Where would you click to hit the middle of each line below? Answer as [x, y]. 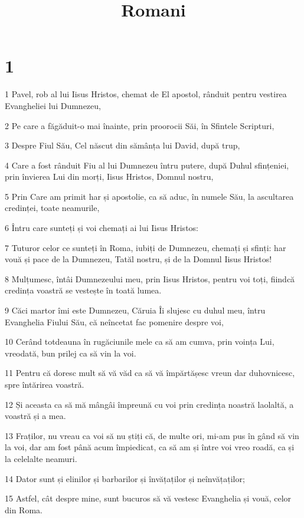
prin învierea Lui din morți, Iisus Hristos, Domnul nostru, [109, 176]
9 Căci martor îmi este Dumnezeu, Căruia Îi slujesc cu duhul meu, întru [135, 310]
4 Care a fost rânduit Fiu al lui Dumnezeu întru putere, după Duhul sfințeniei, [147, 165]
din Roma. [24, 509]
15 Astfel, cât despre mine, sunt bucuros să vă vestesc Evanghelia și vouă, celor [148, 498]
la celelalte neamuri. [41, 458]
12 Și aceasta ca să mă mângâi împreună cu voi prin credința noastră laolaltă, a [149, 404]
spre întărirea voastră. [45, 384]
